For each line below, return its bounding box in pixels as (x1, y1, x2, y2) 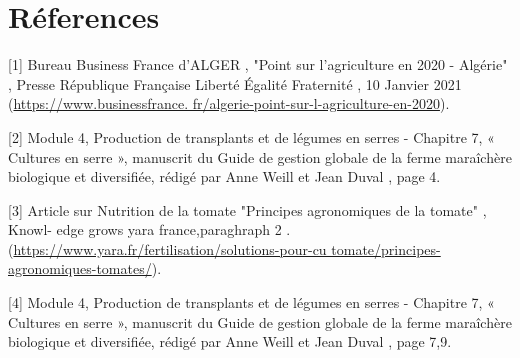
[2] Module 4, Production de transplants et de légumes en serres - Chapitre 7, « (8, 126, 495, 147)
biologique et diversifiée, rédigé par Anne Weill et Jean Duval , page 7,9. (8, 331, 452, 352)
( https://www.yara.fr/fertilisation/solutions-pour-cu (8, 238, 327, 259)
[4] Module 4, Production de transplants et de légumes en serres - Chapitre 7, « (8, 292, 495, 313)
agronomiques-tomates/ (8, 258, 152, 279)
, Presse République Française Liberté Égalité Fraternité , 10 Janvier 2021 (8, 73, 462, 94)
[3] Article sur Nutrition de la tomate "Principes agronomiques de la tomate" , (8, 199, 487, 220)
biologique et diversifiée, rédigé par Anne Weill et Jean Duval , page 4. (8, 166, 441, 187)
